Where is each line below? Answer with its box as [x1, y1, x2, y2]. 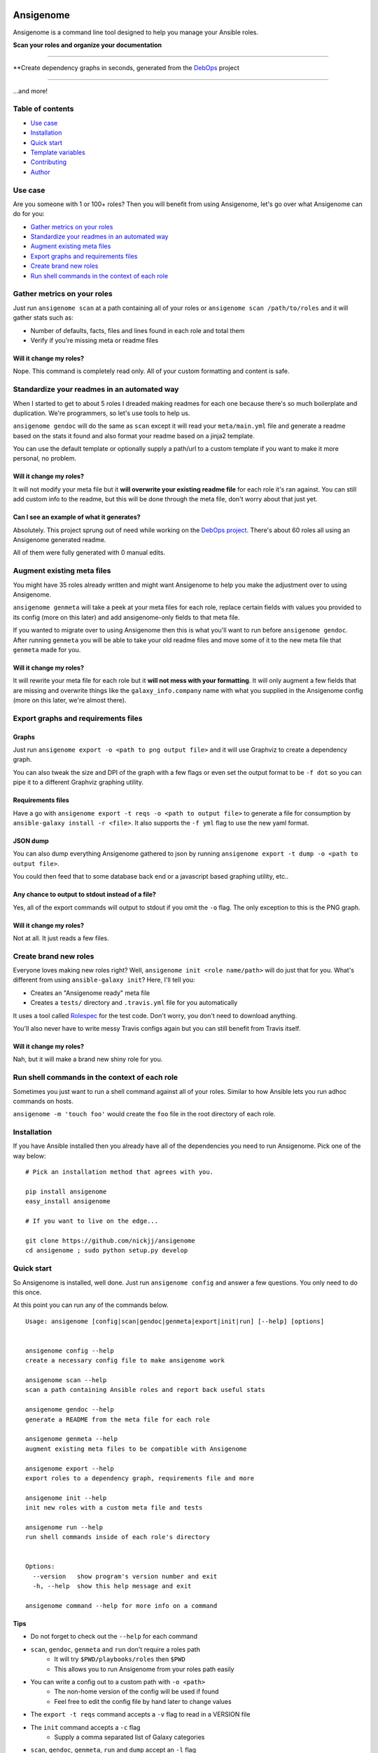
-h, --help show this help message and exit [32, 1582, 192, 1590]
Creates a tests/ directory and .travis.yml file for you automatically [30, 999, 238, 1007]
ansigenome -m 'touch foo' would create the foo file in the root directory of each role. [13, 1110, 276, 1118]
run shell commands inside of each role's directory [25, 1533, 210, 1541]
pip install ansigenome [25, 1188, 107, 1196]
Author [30, 168, 50, 176]
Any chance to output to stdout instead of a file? [13, 891, 157, 899]
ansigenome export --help [25, 1464, 115, 1473]
